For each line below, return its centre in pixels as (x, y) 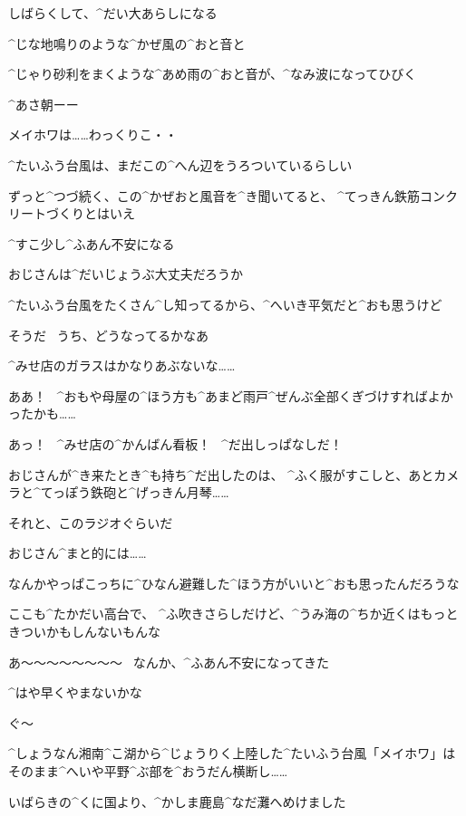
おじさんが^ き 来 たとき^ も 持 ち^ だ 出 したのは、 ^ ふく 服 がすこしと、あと (221, 474)
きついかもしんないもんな (84, 632)
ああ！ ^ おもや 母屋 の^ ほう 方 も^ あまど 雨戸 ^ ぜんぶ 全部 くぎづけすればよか (231, 395)
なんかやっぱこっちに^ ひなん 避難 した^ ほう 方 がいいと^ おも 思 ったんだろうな (234, 583)
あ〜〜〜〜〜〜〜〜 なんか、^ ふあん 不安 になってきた (169, 662)
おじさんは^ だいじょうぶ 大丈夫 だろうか (126, 274)
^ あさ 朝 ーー (44, 104)
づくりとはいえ (90, 213)
